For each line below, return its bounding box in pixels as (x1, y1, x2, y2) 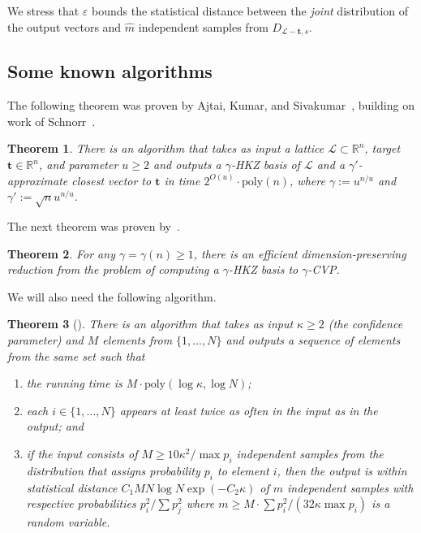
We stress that (7, 2, 79, 19)
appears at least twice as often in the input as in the (119, 401, 378, 418)
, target (364, 140, 401, 157)
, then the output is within (277, 461, 407, 479)
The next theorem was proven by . (7, 217, 180, 234)
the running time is (26, 375, 122, 392)
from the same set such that (7, 347, 145, 364)
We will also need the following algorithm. (7, 288, 217, 305)
